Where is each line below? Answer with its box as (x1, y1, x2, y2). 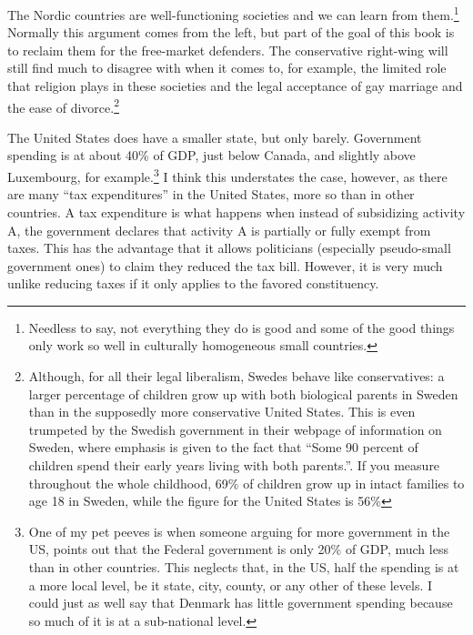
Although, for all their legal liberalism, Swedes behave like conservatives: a (28, 367, 445, 386)
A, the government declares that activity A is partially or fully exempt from (7, 220, 431, 239)
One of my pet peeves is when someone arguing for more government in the (28, 521, 450, 540)
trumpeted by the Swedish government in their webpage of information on (28, 419, 442, 438)
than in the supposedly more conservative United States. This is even (28, 402, 416, 421)
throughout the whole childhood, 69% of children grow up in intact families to (28, 473, 465, 492)
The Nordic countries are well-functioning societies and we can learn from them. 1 (7, 3, 459, 24)
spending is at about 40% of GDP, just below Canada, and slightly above (7, 146, 416, 165)
